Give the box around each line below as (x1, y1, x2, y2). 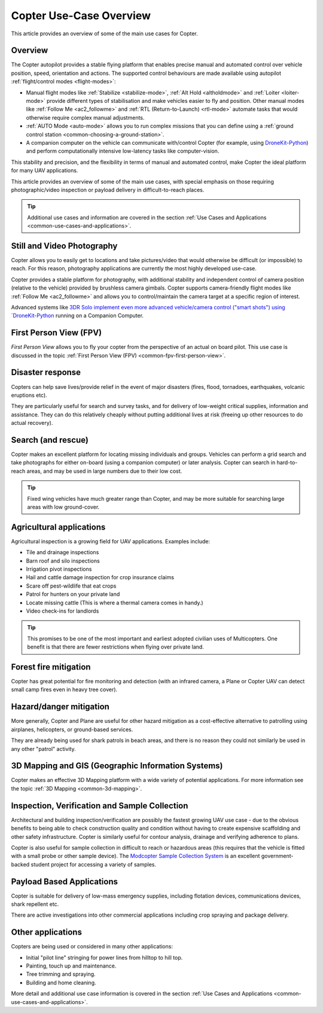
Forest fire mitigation (11, 662, 91, 672)
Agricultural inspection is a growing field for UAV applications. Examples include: (11, 537, 211, 544)
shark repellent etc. (11, 901, 59, 908)
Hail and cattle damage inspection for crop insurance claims (26, 574, 175, 581)
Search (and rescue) (11, 434, 89, 445)
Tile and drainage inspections (26, 549, 99, 556)
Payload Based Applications (11, 877, 118, 887)
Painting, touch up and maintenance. (26, 962, 117, 969)
